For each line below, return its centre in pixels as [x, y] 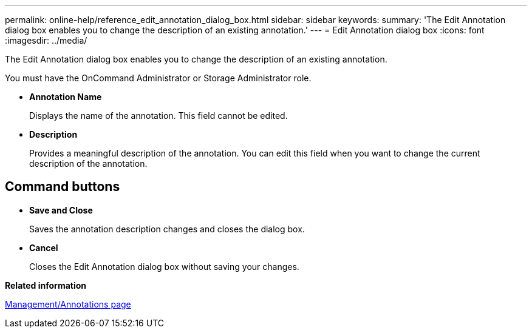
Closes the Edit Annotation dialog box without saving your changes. [164, 266]
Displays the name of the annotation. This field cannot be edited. [159, 116]
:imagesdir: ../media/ [46, 40]
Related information [46, 285]
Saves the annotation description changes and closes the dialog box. [167, 229]
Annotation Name [66, 97]
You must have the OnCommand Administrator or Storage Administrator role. [158, 78]
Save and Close [61, 210]
